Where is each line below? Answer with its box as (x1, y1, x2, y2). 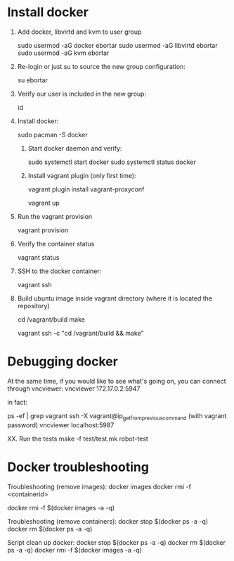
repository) (17, 301, 51, 310)
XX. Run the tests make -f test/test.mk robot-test (7, 434, 149, 443)
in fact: (7, 398, 28, 406)
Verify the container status (17, 239, 95, 248)
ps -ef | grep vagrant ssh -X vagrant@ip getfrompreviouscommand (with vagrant (7, 411, 227, 422)
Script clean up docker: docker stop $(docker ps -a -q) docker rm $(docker (7, 538, 226, 546)
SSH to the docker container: (17, 267, 102, 275)
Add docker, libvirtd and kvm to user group (17, 27, 142, 36)
